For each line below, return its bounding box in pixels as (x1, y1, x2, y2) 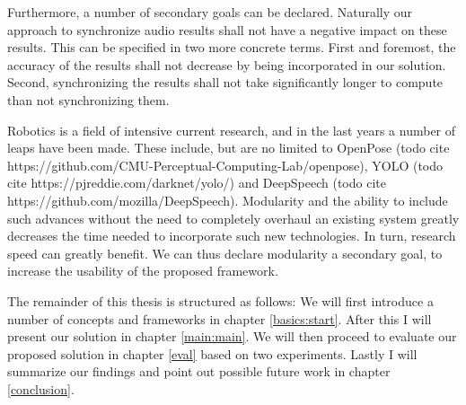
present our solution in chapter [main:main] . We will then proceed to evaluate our (7, 327, 457, 346)
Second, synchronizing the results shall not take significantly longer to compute (7, 73, 444, 92)
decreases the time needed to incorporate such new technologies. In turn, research (7, 226, 456, 245)
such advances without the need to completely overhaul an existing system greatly (7, 208, 460, 227)
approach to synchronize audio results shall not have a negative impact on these (7, 20, 447, 39)
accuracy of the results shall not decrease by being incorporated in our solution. (7, 55, 446, 74)
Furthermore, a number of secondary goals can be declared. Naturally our (7, 3, 413, 21)
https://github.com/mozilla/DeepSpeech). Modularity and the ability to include (7, 190, 448, 209)
